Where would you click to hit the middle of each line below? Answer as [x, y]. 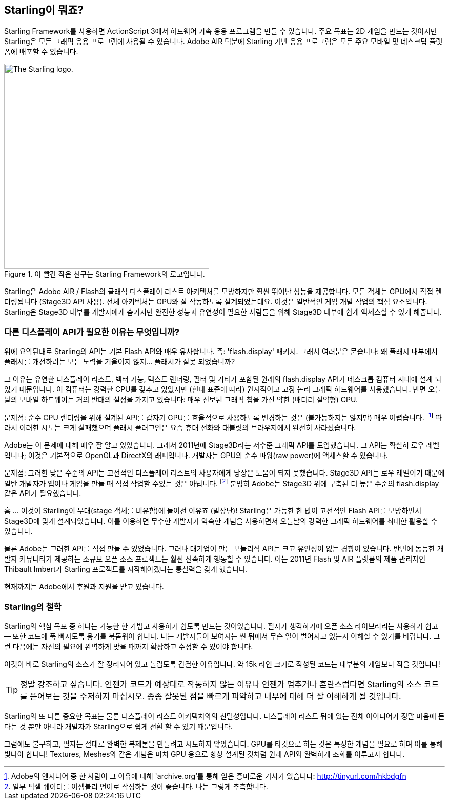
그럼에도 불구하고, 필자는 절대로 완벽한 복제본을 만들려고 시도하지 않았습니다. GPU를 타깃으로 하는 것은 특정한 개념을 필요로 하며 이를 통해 [223, 744]
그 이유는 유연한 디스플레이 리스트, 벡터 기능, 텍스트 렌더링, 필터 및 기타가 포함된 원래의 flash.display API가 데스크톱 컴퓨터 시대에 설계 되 [223, 379]
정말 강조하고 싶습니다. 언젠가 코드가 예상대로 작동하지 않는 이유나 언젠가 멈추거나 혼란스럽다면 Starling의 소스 [221, 684]
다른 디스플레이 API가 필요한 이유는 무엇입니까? [92, 332]
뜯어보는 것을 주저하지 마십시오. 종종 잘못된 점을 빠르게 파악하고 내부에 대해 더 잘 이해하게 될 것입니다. [216, 697]
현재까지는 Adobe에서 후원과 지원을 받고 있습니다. [84, 587]
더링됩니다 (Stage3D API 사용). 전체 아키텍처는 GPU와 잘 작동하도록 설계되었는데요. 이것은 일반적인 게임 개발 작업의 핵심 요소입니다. [216, 302]
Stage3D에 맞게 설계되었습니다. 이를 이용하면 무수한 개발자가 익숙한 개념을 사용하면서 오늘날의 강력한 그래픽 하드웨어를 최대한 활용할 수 [221, 521]
